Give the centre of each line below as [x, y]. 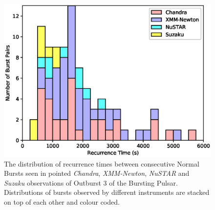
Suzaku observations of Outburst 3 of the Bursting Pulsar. [91, 182]
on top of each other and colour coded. [62, 202]
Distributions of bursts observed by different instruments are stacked [107, 192]
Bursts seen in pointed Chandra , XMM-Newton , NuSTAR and [97, 173]
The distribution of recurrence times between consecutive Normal [102, 163]
